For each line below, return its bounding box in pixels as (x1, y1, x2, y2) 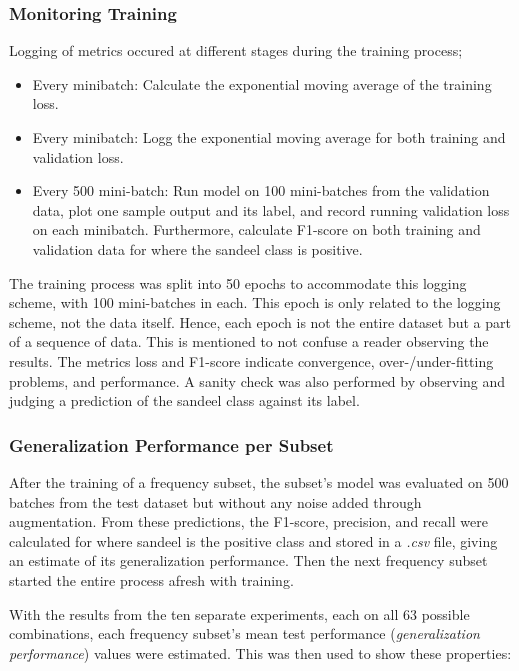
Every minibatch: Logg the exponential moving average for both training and (32, 127, 506, 147)
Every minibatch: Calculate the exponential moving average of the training (32, 73, 492, 94)
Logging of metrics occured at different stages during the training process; (9, 40, 463, 61)
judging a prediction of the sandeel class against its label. (9, 390, 360, 411)
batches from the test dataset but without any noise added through (9, 491, 422, 512)
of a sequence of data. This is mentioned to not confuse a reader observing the (9, 331, 489, 352)
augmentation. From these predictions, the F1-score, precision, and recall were (9, 511, 488, 532)
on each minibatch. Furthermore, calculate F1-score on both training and (32, 219, 481, 240)
